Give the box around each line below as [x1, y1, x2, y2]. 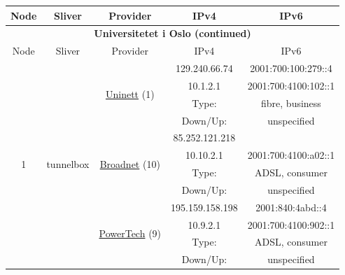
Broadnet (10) [99, 156, 160, 171]
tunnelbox [46, 156, 90, 171]
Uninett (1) [105, 87, 155, 101]
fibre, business [261, 95, 321, 110]
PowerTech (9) [99, 226, 162, 241]
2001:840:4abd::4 [255, 199, 327, 214]
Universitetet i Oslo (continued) [94, 26, 251, 41]
